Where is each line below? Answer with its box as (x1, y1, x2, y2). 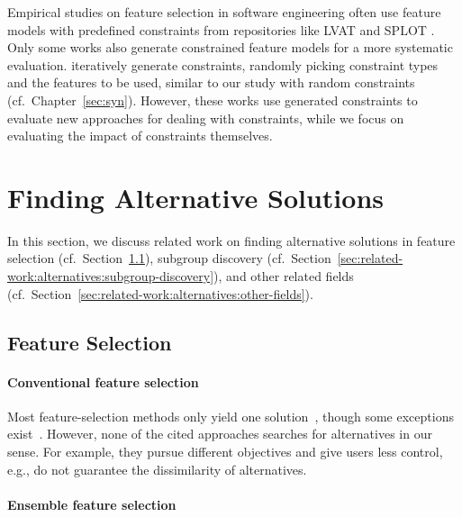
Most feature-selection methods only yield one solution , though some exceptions (7, 406, 454, 425)
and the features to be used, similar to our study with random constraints (7, 73, 415, 92)
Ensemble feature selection (7, 494, 177, 513)
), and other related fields (213, 267, 354, 286)
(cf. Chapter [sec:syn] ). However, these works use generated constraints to (7, 90, 418, 109)
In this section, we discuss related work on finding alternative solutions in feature (7, 231, 456, 249)
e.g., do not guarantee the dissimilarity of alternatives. (7, 459, 307, 478)
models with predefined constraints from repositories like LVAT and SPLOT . (7, 20, 435, 39)
